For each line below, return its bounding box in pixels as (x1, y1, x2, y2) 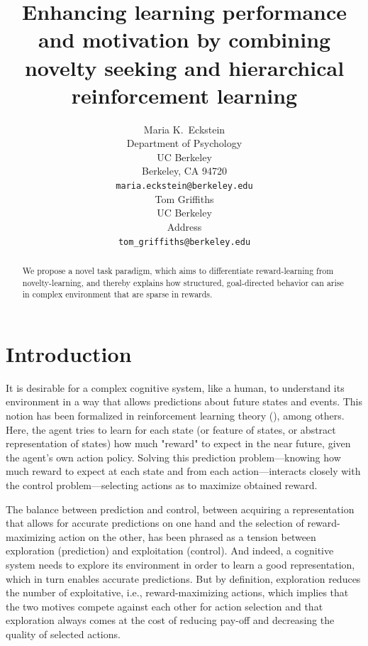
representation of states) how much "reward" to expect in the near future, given (6, 436, 351, 451)
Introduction (6, 339, 132, 368)
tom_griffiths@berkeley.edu (118, 236, 251, 247)
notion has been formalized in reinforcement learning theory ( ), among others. (6, 408, 345, 423)
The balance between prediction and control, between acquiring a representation (6, 501, 355, 516)
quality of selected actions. (6, 626, 121, 641)
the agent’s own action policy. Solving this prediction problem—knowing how (6, 449, 341, 464)
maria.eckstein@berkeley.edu (116, 181, 253, 192)
